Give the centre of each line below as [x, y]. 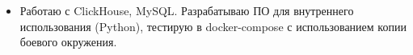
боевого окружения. [68, 42]
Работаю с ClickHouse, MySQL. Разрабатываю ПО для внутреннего [187, 10]
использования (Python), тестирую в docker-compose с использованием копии [213, 26]
